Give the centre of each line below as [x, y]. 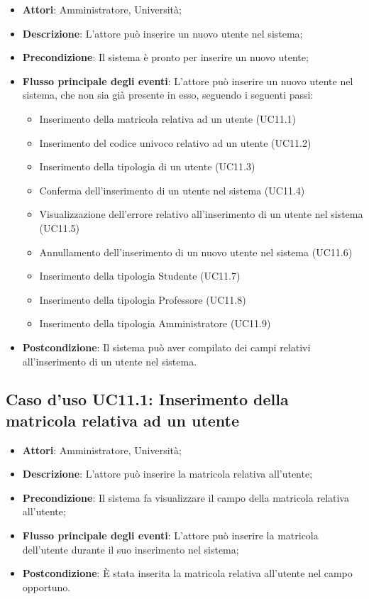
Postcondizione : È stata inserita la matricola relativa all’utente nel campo [187, 573]
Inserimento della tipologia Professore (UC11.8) [143, 299]
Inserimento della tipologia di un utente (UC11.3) [147, 166]
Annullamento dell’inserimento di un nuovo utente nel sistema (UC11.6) [196, 252]
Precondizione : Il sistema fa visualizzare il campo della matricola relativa [186, 497]
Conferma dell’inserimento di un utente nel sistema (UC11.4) [172, 190]
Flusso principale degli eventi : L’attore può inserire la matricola [170, 535]
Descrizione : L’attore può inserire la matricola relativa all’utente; [167, 474]
